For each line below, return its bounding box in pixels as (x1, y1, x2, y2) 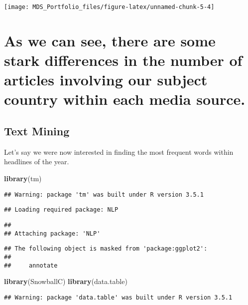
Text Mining (4, 123, 70, 138)
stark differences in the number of (4, 50, 243, 70)
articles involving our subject (4, 69, 208, 90)
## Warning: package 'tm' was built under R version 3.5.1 (4, 191, 204, 198)
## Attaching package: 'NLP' (4, 230, 101, 237)
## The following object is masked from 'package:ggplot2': (4, 245, 208, 253)
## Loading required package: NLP (4, 206, 119, 214)
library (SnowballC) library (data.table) (4, 276, 127, 287)
